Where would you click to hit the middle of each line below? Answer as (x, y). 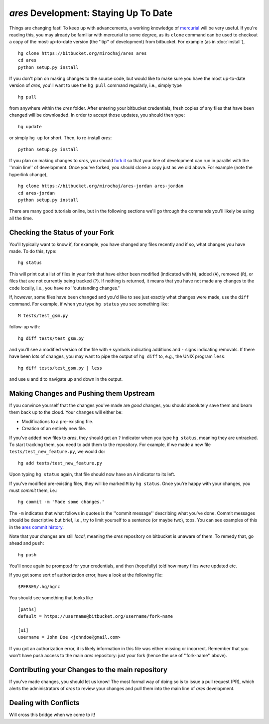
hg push (27, 555)
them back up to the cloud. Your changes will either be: (66, 412)
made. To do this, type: (33, 251)
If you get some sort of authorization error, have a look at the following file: (86, 575)
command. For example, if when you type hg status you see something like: (89, 304)
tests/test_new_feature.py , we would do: (57, 452)
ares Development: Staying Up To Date (91, 13)
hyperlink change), (28, 174)
